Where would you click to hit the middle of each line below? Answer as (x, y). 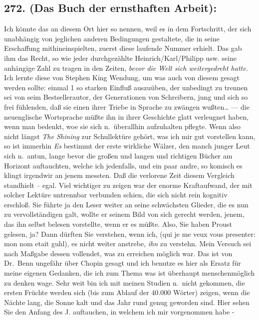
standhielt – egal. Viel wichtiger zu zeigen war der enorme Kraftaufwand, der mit (128, 185)
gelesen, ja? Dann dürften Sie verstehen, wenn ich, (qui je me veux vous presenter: (130, 234)
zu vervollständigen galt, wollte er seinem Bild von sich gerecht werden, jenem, (124, 214)
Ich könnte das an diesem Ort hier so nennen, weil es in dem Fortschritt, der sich (128, 29)
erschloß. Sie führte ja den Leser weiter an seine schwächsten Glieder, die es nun (126, 204)
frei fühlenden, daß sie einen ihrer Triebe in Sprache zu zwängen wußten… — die (127, 106)
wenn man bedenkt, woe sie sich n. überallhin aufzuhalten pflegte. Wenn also (122, 126)
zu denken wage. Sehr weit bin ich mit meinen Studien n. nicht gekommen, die (125, 282)
